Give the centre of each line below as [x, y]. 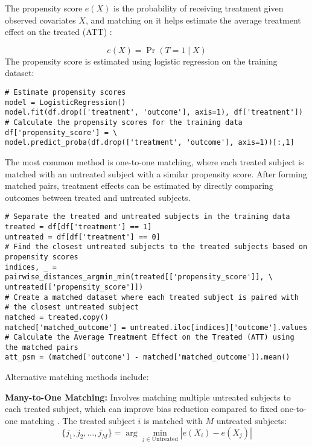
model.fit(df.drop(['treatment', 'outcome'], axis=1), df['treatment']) [154, 113]
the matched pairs [42, 347]
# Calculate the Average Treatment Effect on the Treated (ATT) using [150, 338]
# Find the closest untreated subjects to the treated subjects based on [156, 247]
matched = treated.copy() [57, 317]
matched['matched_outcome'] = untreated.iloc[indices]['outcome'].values [156, 327]
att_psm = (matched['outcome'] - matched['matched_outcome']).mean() [148, 357]
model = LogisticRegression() [65, 102]
